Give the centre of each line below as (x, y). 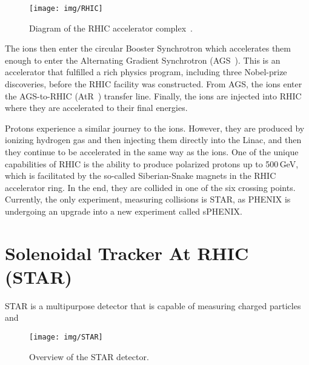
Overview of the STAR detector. (89, 356)
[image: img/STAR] (66, 337)
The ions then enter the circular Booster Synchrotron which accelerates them (148, 48)
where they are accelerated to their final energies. (96, 108)
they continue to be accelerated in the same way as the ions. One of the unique (152, 152)
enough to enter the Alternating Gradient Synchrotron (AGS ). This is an (143, 60)
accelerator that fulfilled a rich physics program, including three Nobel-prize (146, 72)
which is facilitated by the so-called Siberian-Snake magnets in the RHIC (141, 176)
